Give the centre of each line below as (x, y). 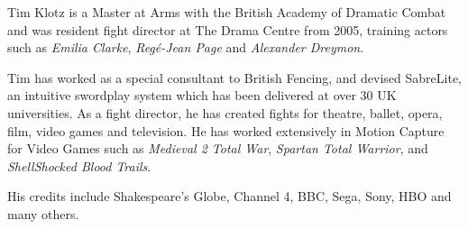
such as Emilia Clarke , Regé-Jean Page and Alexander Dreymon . (186, 47)
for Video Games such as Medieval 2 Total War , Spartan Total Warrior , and (218, 148)
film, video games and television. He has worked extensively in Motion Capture (226, 130)
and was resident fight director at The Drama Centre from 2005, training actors (228, 29)
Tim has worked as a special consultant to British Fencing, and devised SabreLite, (234, 77)
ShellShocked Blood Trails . (79, 165)
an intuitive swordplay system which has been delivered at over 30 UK (202, 95)
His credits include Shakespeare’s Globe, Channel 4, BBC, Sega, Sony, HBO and (229, 196)
